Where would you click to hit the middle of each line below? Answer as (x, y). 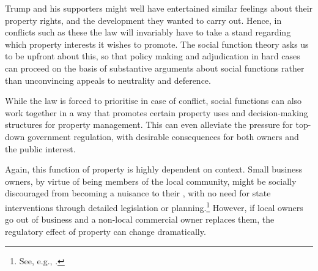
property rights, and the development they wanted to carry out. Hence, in (143, 20)
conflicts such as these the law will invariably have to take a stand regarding (148, 32)
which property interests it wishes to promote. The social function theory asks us (157, 44)
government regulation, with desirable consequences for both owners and (163, 136)
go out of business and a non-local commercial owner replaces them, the (140, 219)
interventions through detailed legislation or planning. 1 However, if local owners (154, 206)
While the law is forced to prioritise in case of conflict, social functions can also (153, 101)
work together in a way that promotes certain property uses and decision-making (157, 112)
